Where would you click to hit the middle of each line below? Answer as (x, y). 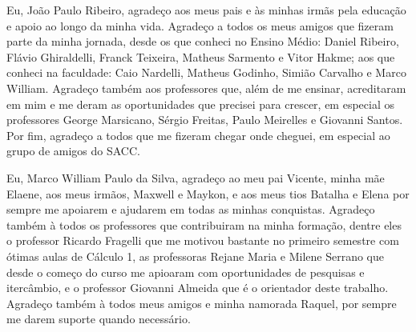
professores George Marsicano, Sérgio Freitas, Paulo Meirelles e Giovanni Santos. (205, 120)
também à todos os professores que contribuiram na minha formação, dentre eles (204, 224)
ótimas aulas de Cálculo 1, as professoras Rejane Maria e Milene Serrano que (195, 256)
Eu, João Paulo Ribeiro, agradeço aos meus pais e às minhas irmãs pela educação (206, 10)
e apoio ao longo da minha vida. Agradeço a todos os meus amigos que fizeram (200, 25)
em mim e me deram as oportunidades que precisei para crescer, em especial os (200, 104)
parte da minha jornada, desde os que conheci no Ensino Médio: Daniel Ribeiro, (203, 41)
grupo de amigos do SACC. (73, 151)
